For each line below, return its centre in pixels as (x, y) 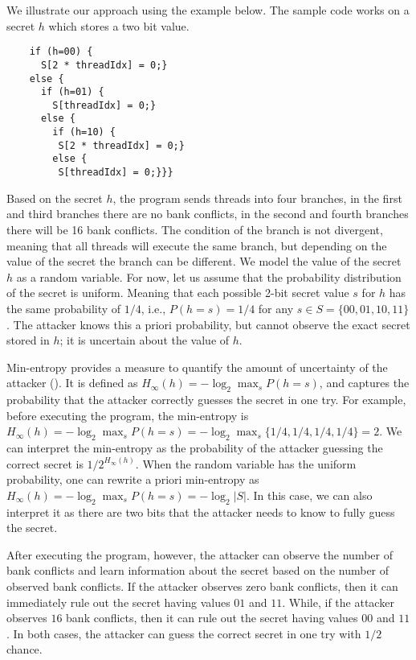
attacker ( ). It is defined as (72, 383)
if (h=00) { (61, 52)
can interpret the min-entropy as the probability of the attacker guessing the (195, 448)
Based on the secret (55, 198)
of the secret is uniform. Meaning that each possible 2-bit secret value (178, 293)
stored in (28, 340)
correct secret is (45, 463)
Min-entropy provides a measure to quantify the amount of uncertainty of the (197, 367)
